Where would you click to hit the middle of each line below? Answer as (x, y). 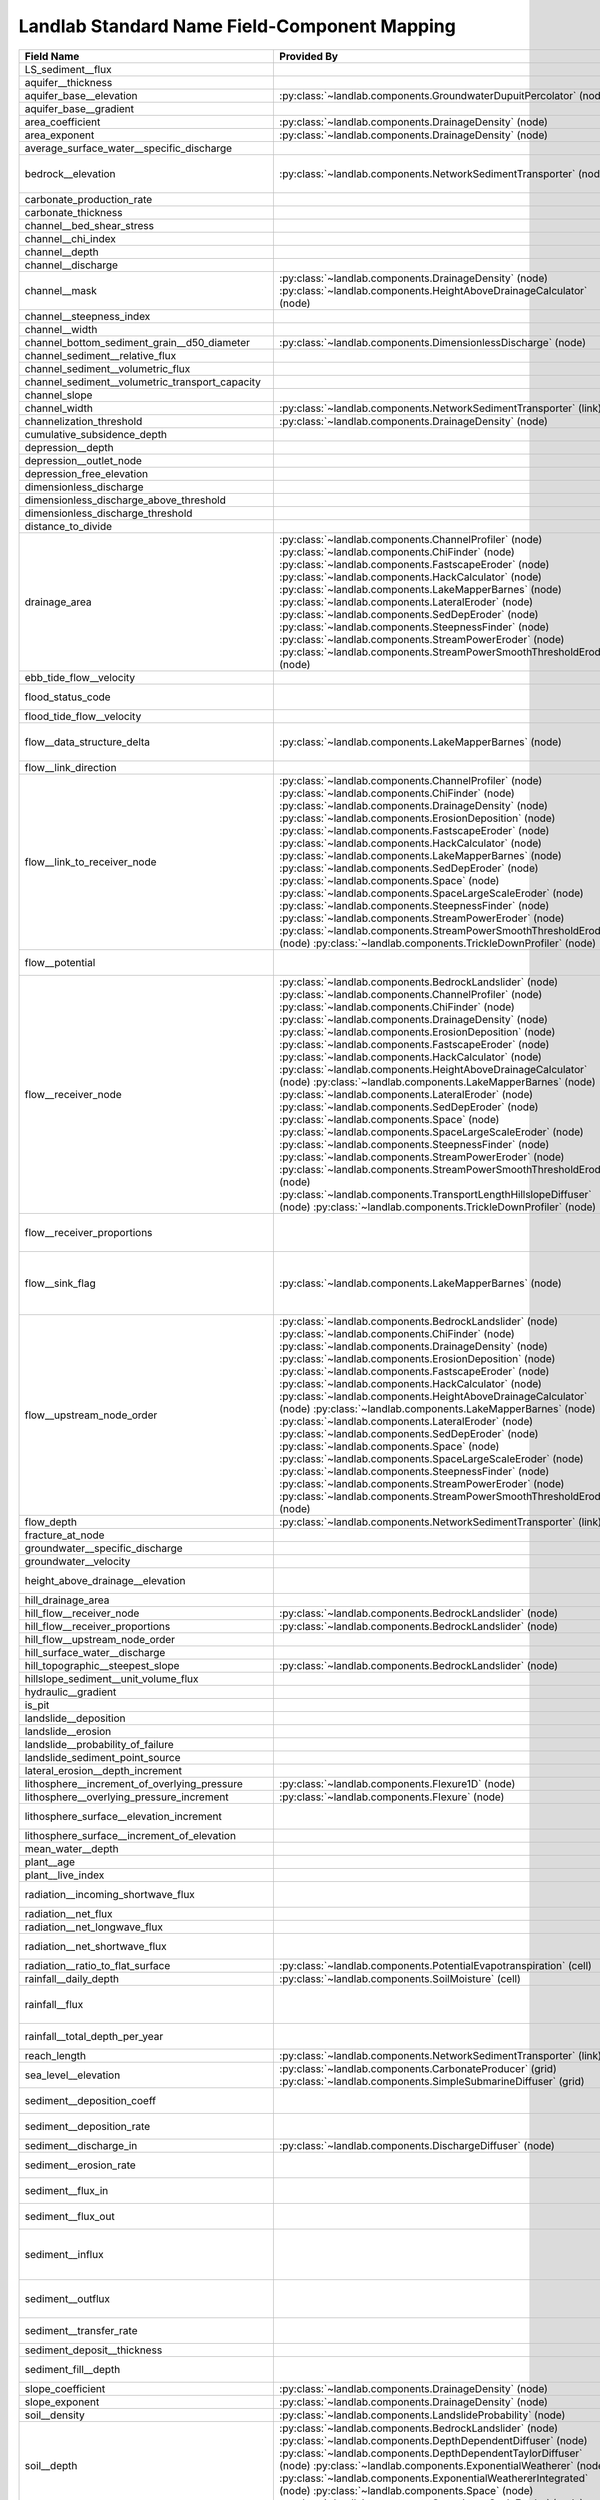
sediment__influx (64, 2254)
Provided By (309, 56)
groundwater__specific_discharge (104, 1548)
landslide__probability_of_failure (99, 1744)
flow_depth (50, 1522)
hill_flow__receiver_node (82, 1613)
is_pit (37, 1705)
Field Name (52, 56)
